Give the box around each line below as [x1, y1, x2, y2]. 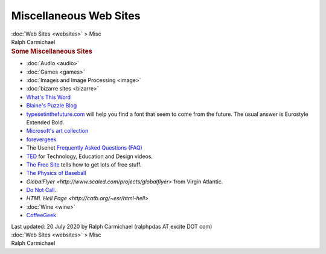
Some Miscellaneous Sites [11, 47, 93, 56]
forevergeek [26, 136, 57, 143]
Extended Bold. [26, 118, 65, 126]
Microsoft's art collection [26, 127, 89, 135]
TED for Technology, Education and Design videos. [26, 153, 153, 160]
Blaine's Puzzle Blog [26, 102, 77, 109]
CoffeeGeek [26, 212, 57, 219]
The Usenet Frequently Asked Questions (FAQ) [26, 144, 143, 151]
